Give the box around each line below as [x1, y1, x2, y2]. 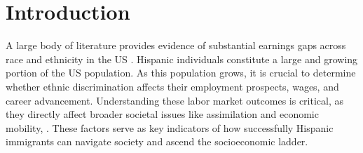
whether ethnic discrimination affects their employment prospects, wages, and [6, 79, 339, 93]
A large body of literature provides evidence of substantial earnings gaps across [6, 38, 346, 53]
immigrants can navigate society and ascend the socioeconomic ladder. [6, 134, 308, 149]
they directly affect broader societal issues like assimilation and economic [6, 107, 319, 121]
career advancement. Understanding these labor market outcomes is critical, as [6, 93, 344, 107]
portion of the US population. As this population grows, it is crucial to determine [6, 65, 356, 80]
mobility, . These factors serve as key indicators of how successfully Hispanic [6, 120, 334, 135]
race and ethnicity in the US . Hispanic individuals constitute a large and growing [6, 51, 358, 66]
